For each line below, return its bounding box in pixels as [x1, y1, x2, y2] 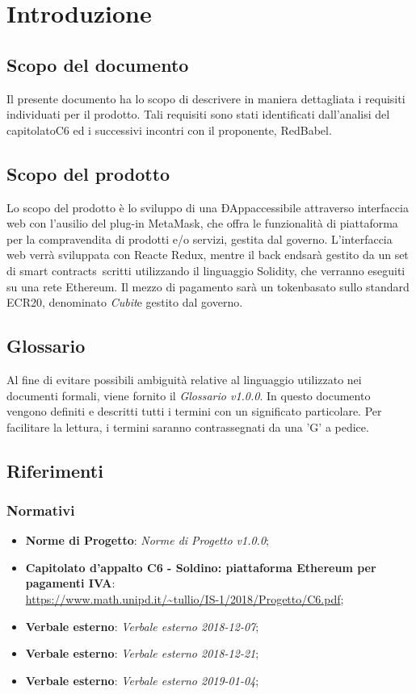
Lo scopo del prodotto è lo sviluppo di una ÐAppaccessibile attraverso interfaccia [6, 199, 409, 215]
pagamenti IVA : [25, 575, 116, 592]
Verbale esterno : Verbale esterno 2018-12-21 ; [25, 645, 259, 662]
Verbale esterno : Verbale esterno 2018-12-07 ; [25, 617, 259, 634]
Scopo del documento [6, 52, 189, 77]
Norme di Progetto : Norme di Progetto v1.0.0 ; [25, 532, 269, 549]
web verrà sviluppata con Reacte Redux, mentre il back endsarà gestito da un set [6, 246, 409, 263]
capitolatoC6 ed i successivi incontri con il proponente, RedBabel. [6, 121, 332, 138]
